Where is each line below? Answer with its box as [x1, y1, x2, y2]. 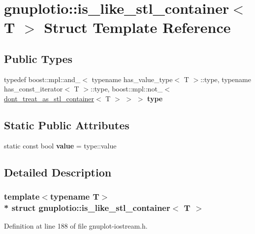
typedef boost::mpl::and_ [4, 74, 81, 84]
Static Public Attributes [4, 117, 129, 132]
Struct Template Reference [44, 17, 231, 37]
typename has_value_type [92, 74, 173, 84]
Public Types [4, 51, 73, 66]
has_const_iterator [4, 84, 63, 94]
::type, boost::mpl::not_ [91, 84, 163, 94]
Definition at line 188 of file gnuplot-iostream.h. [4, 221, 148, 231]
